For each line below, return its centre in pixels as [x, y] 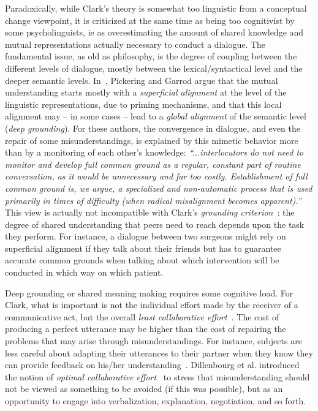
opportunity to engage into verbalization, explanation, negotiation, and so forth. [156, 401]
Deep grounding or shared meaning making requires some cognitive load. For [149, 292]
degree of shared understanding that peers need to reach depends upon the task [155, 224]
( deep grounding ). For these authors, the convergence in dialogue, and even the [153, 128]
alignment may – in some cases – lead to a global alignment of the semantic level [156, 116]
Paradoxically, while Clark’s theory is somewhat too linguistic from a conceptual [156, 8]
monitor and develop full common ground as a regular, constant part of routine [153, 164]
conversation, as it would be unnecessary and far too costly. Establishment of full [156, 176]
